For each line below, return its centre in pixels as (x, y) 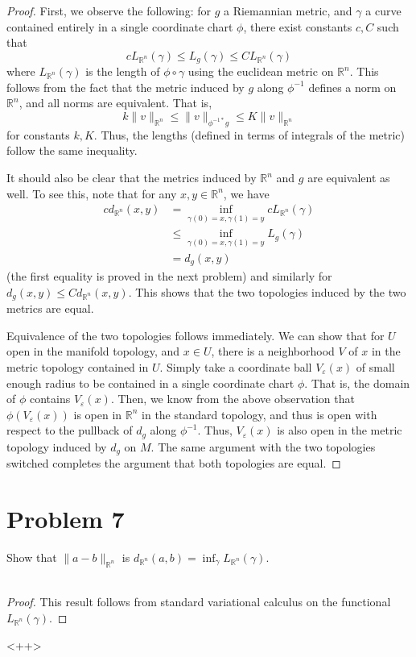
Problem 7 (66, 519)
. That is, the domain (357, 383)
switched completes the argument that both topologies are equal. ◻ (174, 463)
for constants (38, 134)
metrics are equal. (50, 308)
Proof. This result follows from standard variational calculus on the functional (199, 602)
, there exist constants (298, 26)
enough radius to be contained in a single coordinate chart (150, 383)
